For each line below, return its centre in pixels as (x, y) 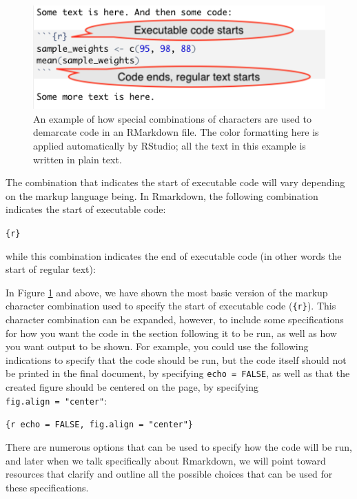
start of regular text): (51, 269)
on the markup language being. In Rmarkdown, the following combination (162, 195)
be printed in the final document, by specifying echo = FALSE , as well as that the (178, 373)
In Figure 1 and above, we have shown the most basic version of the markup (167, 292)
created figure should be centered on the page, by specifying (132, 387)
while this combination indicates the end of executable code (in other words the (174, 255)
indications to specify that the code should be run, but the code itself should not (176, 359)
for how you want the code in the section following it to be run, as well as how (171, 333)
